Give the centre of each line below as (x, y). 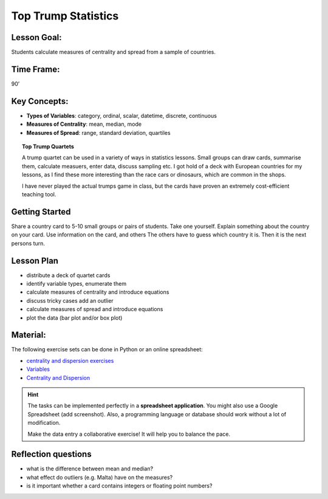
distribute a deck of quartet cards (68, 275)
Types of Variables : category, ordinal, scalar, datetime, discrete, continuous (121, 115)
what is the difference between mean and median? (90, 469)
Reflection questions (51, 454)
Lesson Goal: (36, 37)
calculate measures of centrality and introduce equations (98, 292)
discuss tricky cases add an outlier (70, 300)
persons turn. (28, 243)
